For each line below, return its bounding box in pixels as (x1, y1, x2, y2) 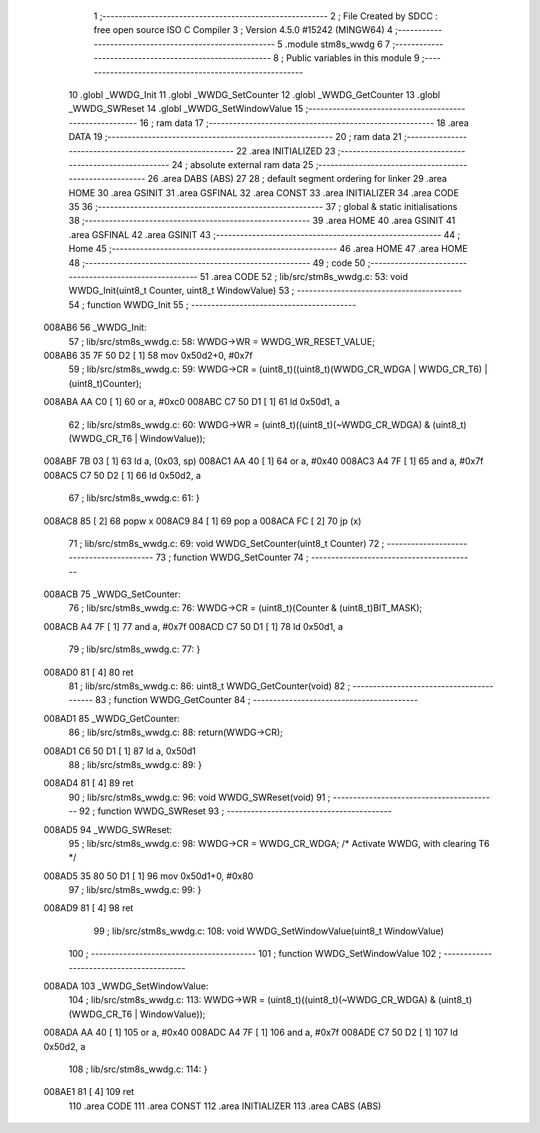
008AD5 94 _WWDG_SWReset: (43, 823, 173, 835)
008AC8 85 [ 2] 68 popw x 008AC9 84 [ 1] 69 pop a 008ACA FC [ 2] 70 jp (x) (43, 515, 362, 527)
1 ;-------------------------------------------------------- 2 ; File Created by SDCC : (93, 10, 439, 22)
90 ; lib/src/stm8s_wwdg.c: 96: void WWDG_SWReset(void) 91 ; (68, 791, 331, 803)
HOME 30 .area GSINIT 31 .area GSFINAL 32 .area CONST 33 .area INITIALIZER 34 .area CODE (68, 186, 460, 199)
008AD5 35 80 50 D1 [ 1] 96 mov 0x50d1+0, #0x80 (43, 870, 254, 882)
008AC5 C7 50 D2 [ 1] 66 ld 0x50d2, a (43, 469, 202, 481)
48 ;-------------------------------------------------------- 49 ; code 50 (68, 256, 366, 269)
